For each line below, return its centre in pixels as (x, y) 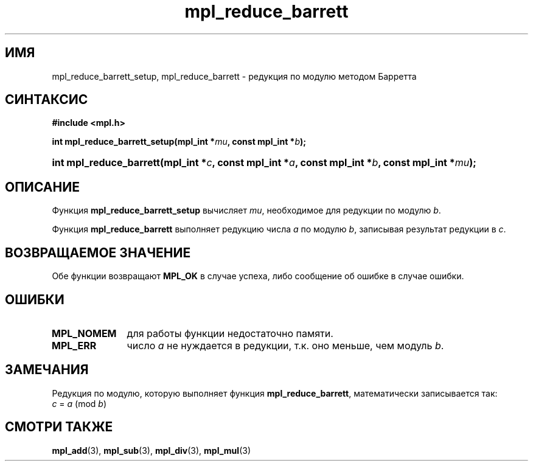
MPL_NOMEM (84, 333)
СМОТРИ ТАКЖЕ (59, 427)
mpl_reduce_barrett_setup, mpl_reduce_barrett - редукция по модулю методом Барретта (234, 76)
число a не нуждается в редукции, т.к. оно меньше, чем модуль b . (285, 345)
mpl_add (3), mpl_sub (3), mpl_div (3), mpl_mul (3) (151, 450)
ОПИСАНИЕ (42, 187)
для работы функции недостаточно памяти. (230, 333)
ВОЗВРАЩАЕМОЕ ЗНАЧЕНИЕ (98, 252)
